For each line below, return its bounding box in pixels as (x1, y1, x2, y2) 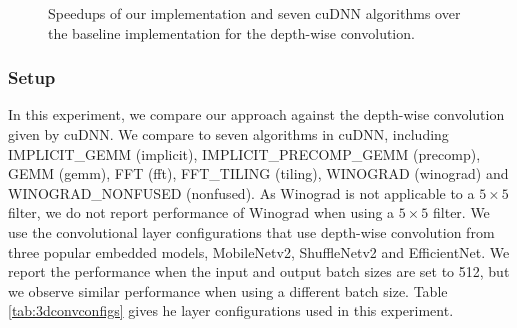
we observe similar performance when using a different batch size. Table (8, 280, 448, 301)
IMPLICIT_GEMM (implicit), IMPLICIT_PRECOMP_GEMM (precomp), (8, 143, 481, 164)
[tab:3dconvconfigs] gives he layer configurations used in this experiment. (8, 300, 454, 321)
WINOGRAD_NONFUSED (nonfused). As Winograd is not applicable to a (8, 182, 475, 203)
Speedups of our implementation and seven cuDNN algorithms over (48, 3, 461, 23)
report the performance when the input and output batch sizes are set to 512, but (8, 261, 510, 282)
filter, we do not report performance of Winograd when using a (8, 202, 395, 223)
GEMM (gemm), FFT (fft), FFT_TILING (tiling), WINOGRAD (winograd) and (8, 163, 509, 184)
